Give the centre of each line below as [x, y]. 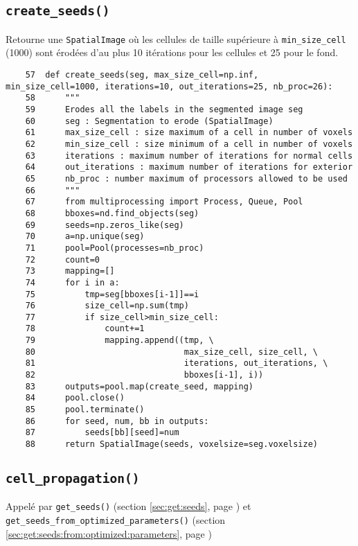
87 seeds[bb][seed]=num [102, 433]
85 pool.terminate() [85, 410]
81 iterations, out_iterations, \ [177, 363]
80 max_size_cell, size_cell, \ [172, 352]
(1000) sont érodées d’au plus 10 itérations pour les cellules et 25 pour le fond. [172, 52]
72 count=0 [63, 259]
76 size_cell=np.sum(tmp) [107, 306]
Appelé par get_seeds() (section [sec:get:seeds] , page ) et [128, 506]
